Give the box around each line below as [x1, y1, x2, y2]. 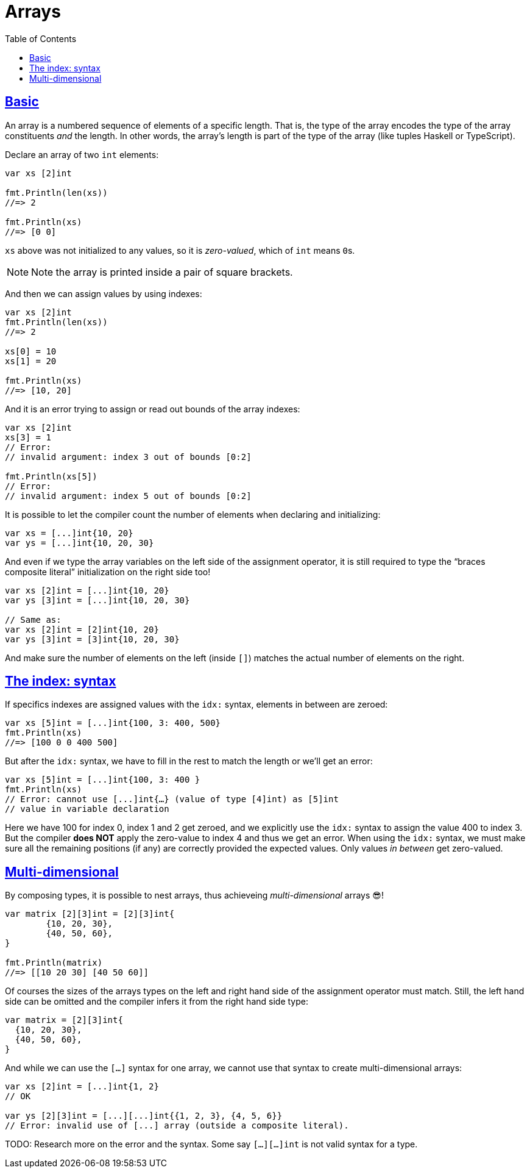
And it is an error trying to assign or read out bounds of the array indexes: [5, 403, 300, 414]
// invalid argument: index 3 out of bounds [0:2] [5, 451, 252, 462]
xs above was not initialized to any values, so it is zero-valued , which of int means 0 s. [5, 245, 355, 256]
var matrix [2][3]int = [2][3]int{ [5, 909, 175, 919]
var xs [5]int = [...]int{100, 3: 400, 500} [5, 718, 221, 728]
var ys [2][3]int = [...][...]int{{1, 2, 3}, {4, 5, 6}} [5, 1111, 283, 1121]
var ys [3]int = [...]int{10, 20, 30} [5, 595, 190, 605]
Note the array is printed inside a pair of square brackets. [31, 265, 293, 278]
